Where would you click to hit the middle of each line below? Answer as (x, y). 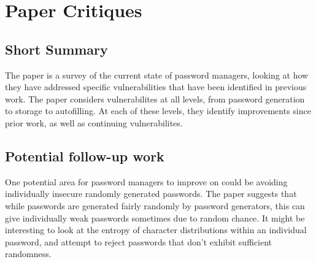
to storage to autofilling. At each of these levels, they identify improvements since (158, 111)
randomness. (28, 254)
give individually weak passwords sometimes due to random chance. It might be (155, 218)
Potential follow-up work (85, 156)
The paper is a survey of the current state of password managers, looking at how (157, 75)
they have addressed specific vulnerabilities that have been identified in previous (156, 87)
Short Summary (56, 49)
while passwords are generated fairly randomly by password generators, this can (155, 205)
